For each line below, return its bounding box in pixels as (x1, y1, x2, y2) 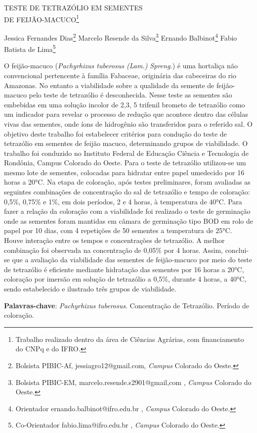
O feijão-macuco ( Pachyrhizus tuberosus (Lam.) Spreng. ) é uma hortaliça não (4, 60, 238, 71)
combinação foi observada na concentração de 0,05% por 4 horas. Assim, (4, 244, 223, 255)
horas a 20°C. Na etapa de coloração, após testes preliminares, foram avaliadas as (4, 177, 251, 187)
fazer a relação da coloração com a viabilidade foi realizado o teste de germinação (4, 206, 251, 216)
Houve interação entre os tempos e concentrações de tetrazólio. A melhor (4, 235, 225, 245)
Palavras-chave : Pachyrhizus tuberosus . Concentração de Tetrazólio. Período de (4, 300, 249, 310)
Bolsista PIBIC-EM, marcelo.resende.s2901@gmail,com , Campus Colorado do (15, 377, 252, 387)
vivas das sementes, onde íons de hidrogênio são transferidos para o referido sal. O (4, 118, 253, 129)
